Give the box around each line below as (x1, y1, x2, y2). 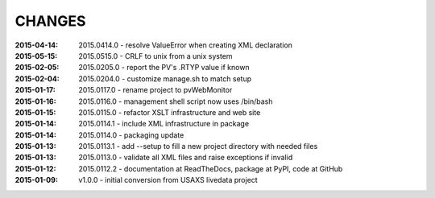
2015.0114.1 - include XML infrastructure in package (78, 119, 250, 129)
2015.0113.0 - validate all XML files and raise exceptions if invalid (78, 153, 293, 163)
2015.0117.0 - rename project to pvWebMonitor (78, 85, 233, 95)
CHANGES (14, 12, 86, 30)
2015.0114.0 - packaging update (78, 130, 184, 140)
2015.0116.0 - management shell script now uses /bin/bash (78, 97, 273, 106)
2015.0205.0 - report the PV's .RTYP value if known (78, 63, 250, 72)
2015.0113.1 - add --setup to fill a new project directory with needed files (78, 142, 318, 151)
